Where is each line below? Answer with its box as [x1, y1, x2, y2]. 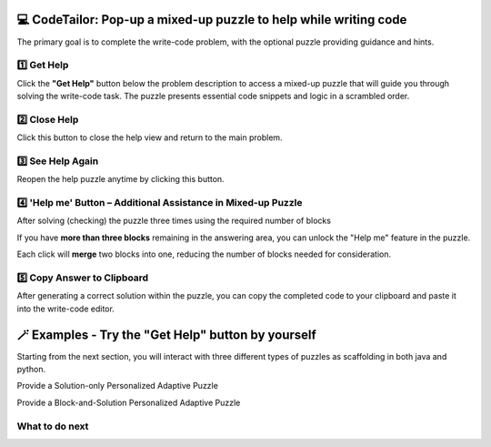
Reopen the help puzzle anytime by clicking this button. [16, 174, 225, 185]
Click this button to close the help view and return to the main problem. [16, 132, 283, 143]
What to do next [16, 420, 89, 432]
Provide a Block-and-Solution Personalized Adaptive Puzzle [16, 397, 241, 408]
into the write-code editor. [16, 303, 115, 314]
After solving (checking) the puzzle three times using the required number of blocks [16, 215, 332, 227]
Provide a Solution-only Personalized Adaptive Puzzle [16, 381, 218, 391]
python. [16, 364, 45, 375]
